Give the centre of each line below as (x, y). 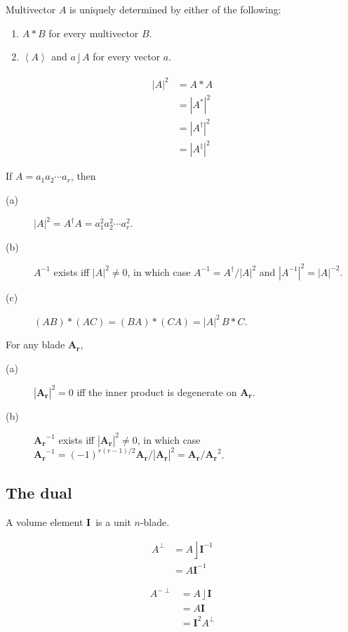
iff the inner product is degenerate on (157, 391)
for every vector (127, 57)
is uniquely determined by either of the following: (175, 9)
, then (83, 176)
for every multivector (94, 33)
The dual (39, 492)
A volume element (45, 521)
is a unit (113, 521)
